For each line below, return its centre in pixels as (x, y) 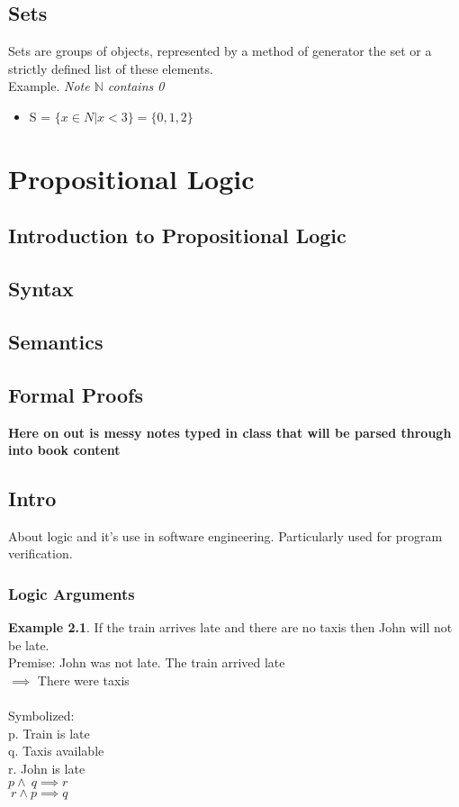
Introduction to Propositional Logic (177, 236)
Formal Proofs (76, 394)
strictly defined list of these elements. (111, 68)
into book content (64, 450)
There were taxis (83, 680)
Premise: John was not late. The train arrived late (147, 662)
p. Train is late (49, 733)
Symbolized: (41, 716)
